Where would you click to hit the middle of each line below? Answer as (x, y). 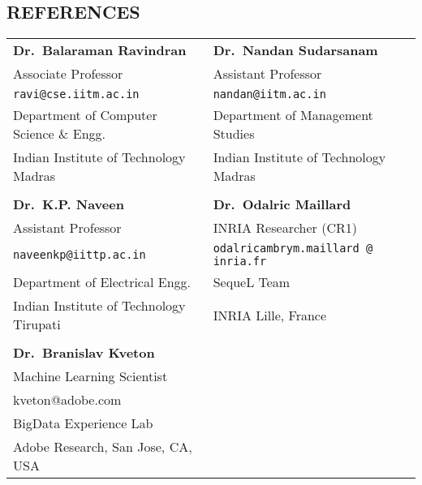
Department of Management (293, 115)
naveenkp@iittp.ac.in (80, 255)
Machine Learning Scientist (90, 376)
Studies (234, 134)
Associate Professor (68, 74)
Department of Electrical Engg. (102, 282)
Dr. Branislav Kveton (84, 353)
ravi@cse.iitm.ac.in (76, 94)
